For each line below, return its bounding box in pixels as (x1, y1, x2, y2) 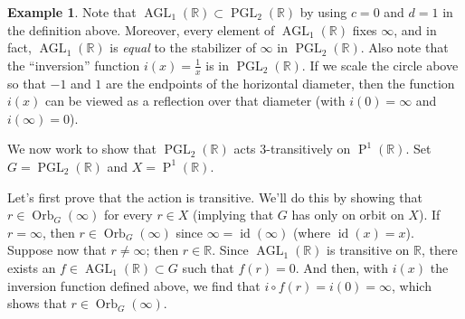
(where (292, 222, 331, 241)
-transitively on (266, 139, 351, 158)
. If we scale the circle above (301, 55, 459, 74)
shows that (7, 294, 67, 313)
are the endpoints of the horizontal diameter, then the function (106, 73, 455, 92)
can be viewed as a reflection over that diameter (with (44, 91, 346, 110)
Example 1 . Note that (7, 3, 137, 21)
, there (421, 240, 458, 259)
